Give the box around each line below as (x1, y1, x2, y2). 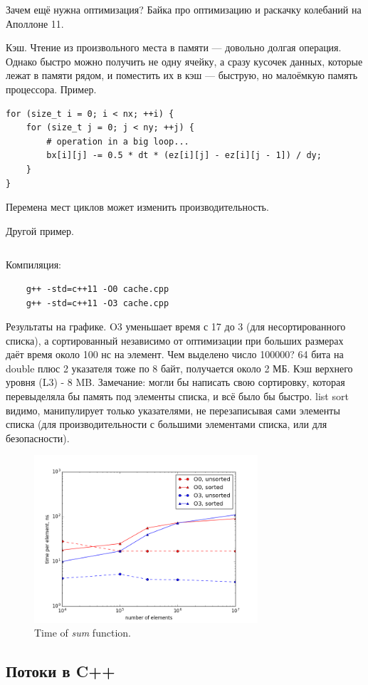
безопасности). (6, 430, 70, 445)
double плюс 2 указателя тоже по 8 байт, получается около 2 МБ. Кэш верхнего (6, 360, 353, 375)
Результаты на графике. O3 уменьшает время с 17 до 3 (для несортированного (6, 319, 346, 334)
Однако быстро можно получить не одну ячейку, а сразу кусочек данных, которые (6, 53, 363, 68)
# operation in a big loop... (46, 136, 189, 147)
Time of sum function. (34, 625, 131, 640)
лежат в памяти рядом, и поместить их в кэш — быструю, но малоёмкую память (6, 68, 358, 83)
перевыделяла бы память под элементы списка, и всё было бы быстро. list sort (6, 389, 349, 404)
